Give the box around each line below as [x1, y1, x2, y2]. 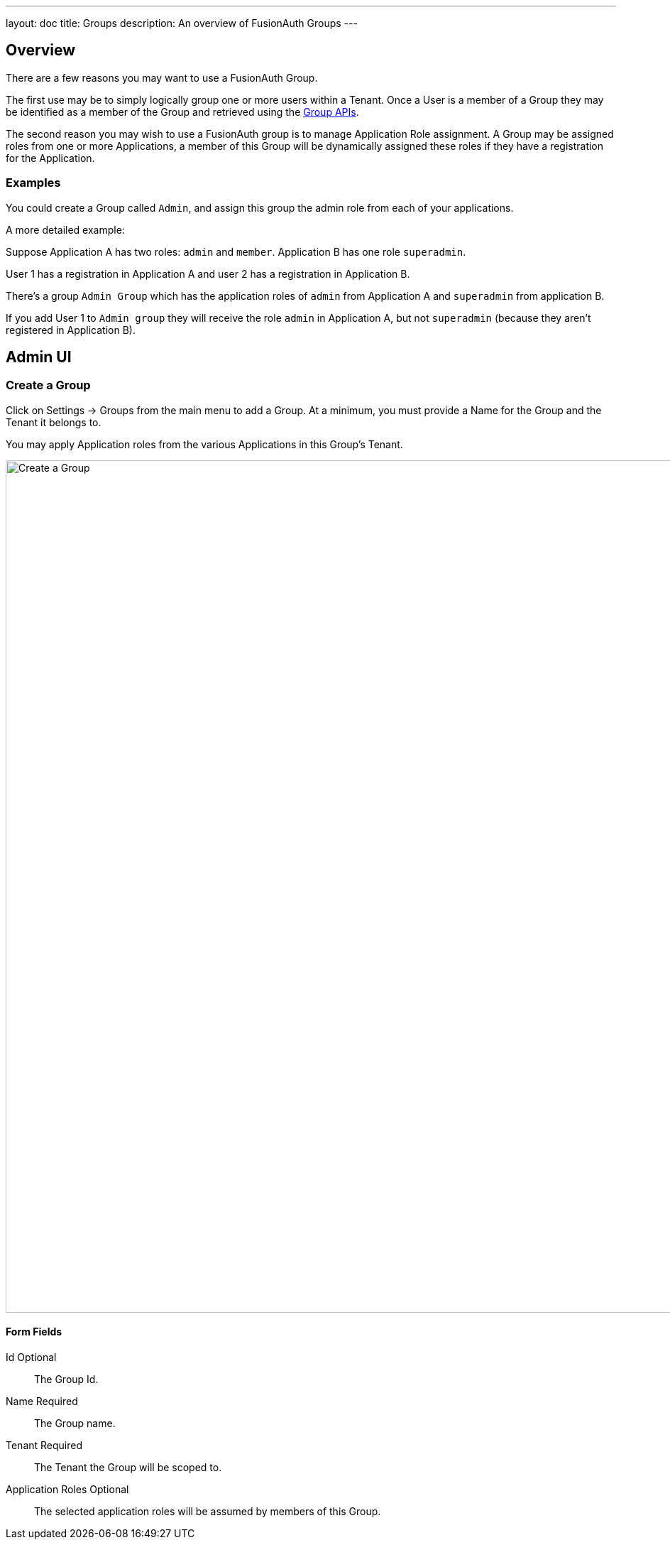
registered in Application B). [6, 323, 136, 336]
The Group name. [34, 1417, 116, 1430]
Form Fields [6, 1326, 62, 1338]
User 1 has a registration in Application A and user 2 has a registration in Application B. [6, 267, 410, 280]
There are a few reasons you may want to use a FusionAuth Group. [6, 71, 318, 84]
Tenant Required [6, 1439, 83, 1452]
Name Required [6, 1395, 78, 1408]
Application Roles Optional [6, 1483, 129, 1496]
